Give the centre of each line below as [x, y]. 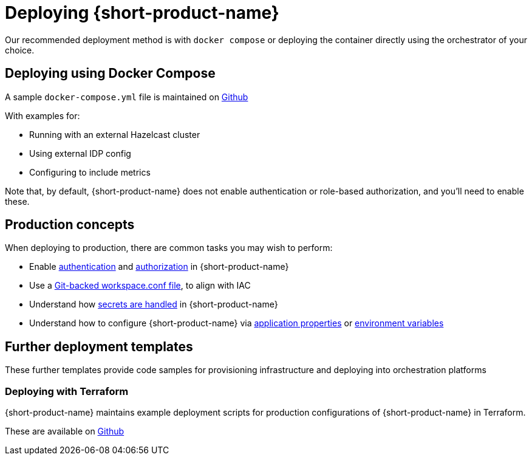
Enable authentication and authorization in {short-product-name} [159, 267]
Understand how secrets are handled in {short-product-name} [154, 304]
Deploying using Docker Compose [110, 74]
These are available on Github [65, 431]
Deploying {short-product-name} [142, 13]
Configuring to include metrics [90, 172]
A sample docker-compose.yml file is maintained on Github [127, 97]
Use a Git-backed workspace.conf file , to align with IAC [140, 286]
